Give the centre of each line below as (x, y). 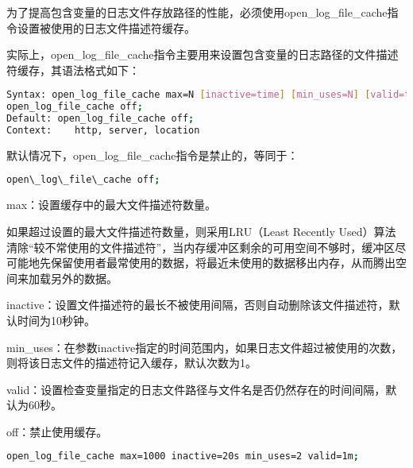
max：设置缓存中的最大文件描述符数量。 (112, 205)
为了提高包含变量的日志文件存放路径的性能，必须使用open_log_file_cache (197, 12)
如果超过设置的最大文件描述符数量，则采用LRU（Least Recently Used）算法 (201, 231)
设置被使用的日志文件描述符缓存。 (106, 27)
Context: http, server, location (103, 130)
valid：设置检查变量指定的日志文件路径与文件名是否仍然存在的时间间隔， (196, 389)
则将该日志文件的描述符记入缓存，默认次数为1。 (131, 363)
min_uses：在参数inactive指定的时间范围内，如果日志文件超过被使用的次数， (205, 347)
